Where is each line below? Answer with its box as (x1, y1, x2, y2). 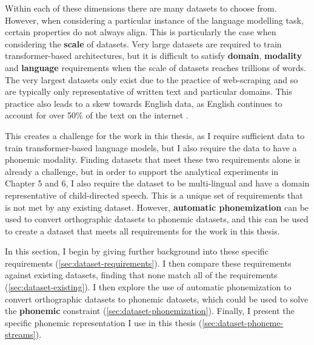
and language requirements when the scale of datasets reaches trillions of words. (5, 61, 306, 73)
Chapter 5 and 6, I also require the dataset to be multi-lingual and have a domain (5, 177, 310, 190)
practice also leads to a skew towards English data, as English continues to (5, 97, 282, 109)
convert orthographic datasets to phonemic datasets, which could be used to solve (5, 292, 309, 305)
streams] (5, 328, 36, 341)
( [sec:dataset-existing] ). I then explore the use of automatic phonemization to (5, 281, 292, 293)
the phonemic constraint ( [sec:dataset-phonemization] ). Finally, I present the (5, 304, 295, 317)
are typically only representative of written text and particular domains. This (5, 85, 292, 98)
